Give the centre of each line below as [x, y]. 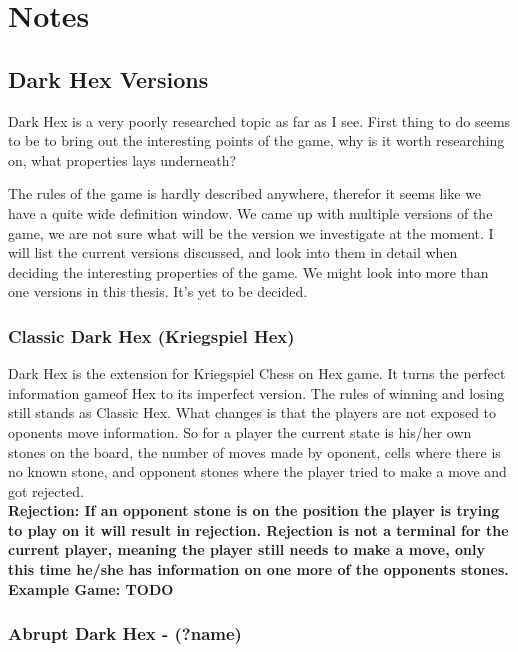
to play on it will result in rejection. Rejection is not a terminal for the [258, 529]
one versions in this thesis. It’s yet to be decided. [158, 291]
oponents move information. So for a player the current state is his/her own [240, 431]
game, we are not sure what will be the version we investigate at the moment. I [251, 232]
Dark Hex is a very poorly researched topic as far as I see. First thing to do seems [259, 120]
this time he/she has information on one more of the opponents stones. [258, 569]
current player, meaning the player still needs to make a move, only [246, 549]
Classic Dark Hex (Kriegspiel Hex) [151, 335]
